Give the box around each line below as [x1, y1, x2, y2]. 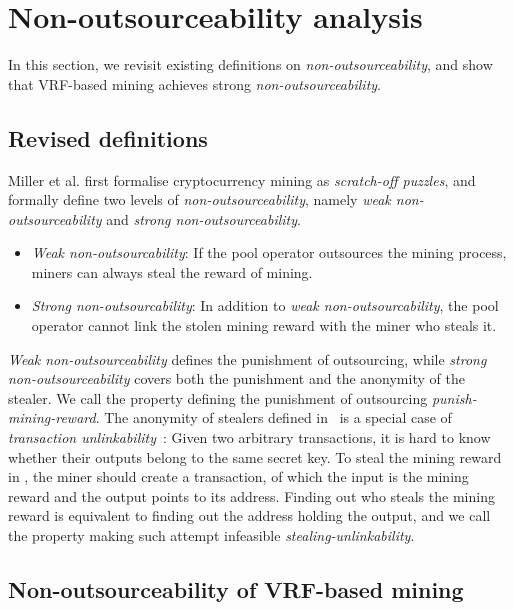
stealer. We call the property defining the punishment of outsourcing [8, 387, 428, 408]
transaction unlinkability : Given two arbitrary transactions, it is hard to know [8, 427, 491, 448]
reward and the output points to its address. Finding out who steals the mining [8, 485, 495, 506]
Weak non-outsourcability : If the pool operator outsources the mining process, [31, 242, 507, 263]
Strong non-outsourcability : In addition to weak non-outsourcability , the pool [31, 295, 499, 316]
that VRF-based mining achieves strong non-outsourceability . [8, 73, 381, 94]
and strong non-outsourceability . [106, 208, 301, 229]
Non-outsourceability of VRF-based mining [8, 574, 464, 604]
